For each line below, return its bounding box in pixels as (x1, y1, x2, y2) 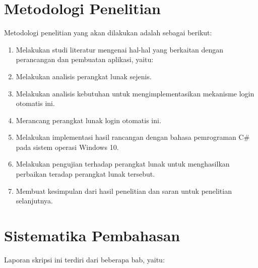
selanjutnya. (16, 195, 53, 206)
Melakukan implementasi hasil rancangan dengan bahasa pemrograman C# (16, 132, 250, 142)
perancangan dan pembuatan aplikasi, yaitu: (16, 54, 154, 65)
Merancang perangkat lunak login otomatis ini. (16, 115, 161, 125)
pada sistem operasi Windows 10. (16, 141, 119, 152)
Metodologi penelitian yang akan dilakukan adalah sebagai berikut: (4, 27, 212, 38)
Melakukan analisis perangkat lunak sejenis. (16, 71, 152, 81)
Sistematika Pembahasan (4, 225, 180, 246)
